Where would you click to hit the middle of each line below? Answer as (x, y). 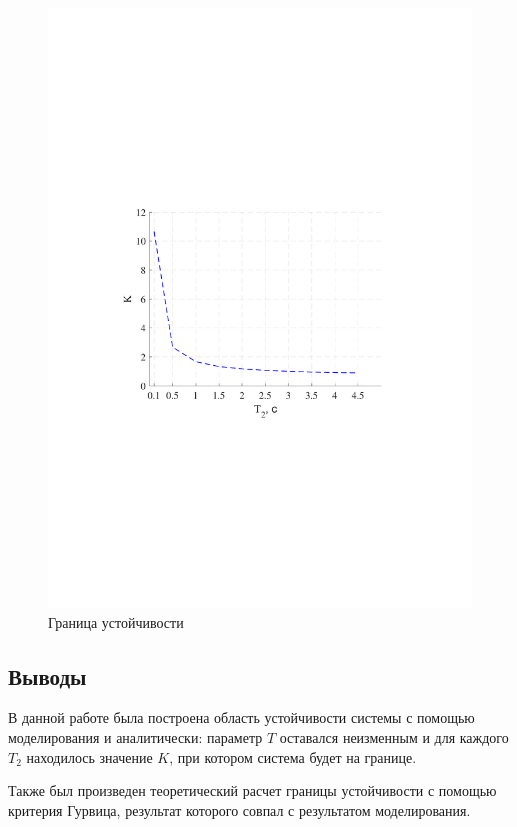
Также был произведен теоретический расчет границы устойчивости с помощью (252, 790)
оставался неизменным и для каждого (394, 736)
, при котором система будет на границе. (293, 756)
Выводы (47, 675)
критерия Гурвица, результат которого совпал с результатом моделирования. (239, 809)
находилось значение (89, 756)
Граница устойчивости (116, 621)
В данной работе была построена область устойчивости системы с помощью (241, 717)
